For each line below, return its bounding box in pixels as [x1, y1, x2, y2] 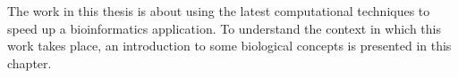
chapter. [7, 53, 52, 72]
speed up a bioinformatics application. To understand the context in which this [7, 19, 441, 37]
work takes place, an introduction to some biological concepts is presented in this [7, 36, 452, 55]
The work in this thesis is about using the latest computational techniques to [7, 2, 430, 19]
